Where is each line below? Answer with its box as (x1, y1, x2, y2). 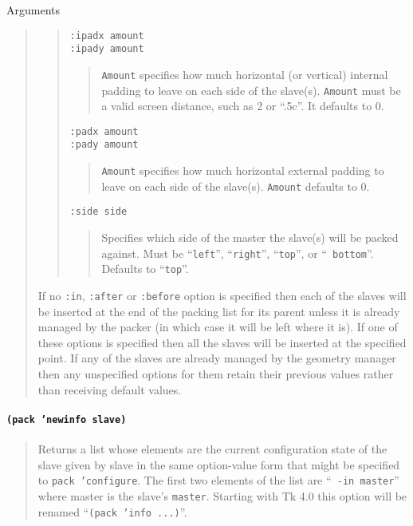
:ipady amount (69, 43, 144, 55)
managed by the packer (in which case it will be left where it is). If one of (37, 318, 398, 335)
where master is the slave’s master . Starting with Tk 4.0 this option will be (37, 487, 407, 504)
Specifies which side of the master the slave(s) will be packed (101, 229, 399, 246)
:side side (69, 206, 128, 218)
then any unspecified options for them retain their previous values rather (37, 366, 394, 382)
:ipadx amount (69, 30, 144, 42)
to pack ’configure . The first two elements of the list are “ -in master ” (37, 472, 399, 488)
